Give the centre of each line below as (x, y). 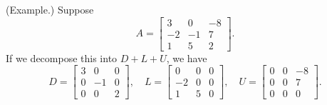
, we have (187, 57)
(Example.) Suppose (50, 9)
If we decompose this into (62, 57)
